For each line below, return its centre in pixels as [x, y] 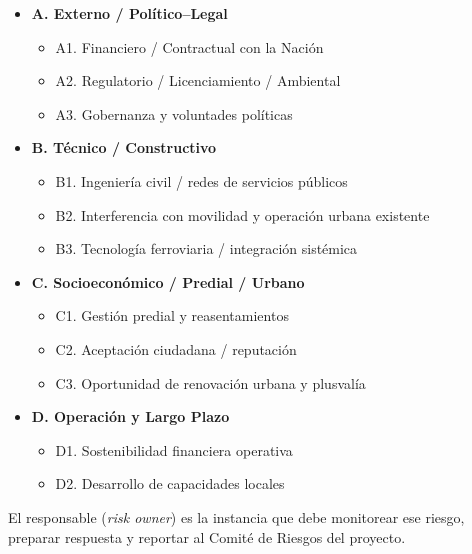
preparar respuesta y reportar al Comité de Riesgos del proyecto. [207, 536]
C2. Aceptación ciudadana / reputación [176, 348]
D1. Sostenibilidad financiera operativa [174, 449]
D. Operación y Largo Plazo [130, 416]
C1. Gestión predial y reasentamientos [172, 315]
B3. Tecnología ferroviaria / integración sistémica [206, 248]
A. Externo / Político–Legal [129, 13]
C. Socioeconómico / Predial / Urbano [168, 281]
